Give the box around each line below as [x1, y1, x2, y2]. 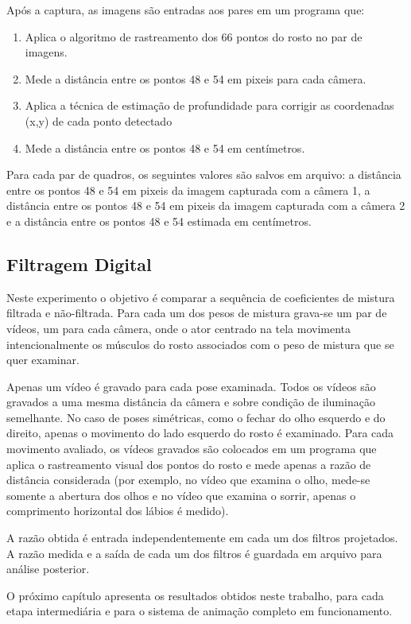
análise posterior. [6, 560, 90, 577]
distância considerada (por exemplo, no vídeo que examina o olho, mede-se [6, 471, 370, 488]
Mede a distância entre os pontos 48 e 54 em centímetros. [25, 139, 305, 156]
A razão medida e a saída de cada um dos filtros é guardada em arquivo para [6, 545, 382, 561]
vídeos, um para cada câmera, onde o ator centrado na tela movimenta [6, 320, 351, 336]
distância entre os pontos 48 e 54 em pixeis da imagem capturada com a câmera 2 [6, 197, 405, 214]
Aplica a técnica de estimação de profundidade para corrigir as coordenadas [25, 97, 394, 114]
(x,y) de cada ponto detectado [25, 112, 173, 129]
